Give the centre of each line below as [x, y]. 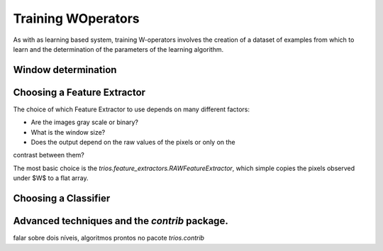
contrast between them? [49, 155]
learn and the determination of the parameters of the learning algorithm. [118, 49]
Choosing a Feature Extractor [79, 92]
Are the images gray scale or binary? [84, 122]
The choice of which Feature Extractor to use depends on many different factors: [132, 109]
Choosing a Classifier [62, 199]
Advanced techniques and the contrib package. [121, 221]
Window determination [65, 70]
